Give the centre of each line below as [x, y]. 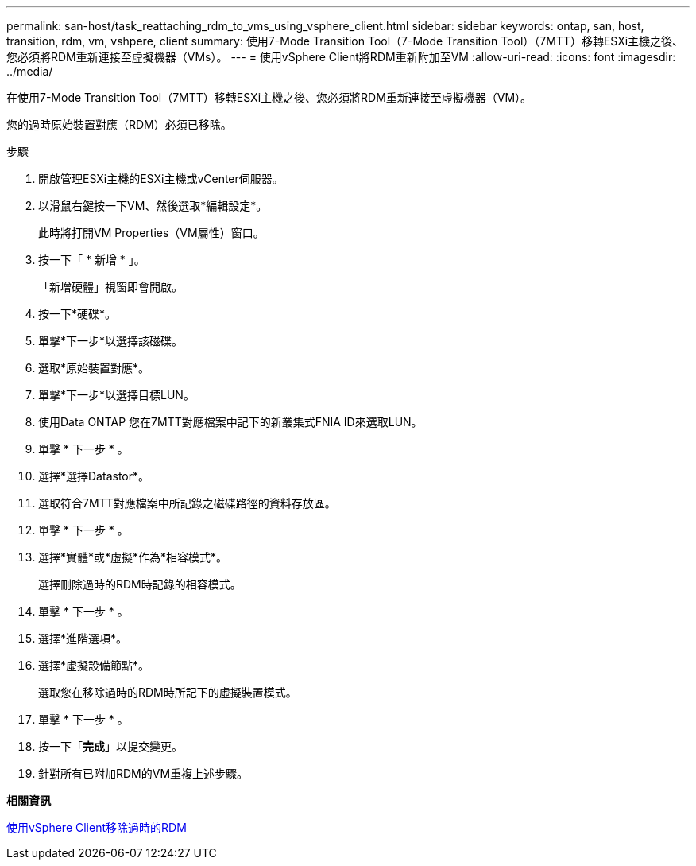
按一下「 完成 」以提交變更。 [110, 746]
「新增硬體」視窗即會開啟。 [110, 287]
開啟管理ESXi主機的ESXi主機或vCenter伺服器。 [161, 179]
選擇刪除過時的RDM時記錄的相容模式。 [140, 584]
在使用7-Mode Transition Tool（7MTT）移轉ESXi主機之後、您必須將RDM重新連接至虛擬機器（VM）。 [269, 97]
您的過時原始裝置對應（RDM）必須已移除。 [119, 124]
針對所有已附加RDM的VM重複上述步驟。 [143, 773]
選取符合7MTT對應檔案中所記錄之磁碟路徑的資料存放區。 [187, 503]
